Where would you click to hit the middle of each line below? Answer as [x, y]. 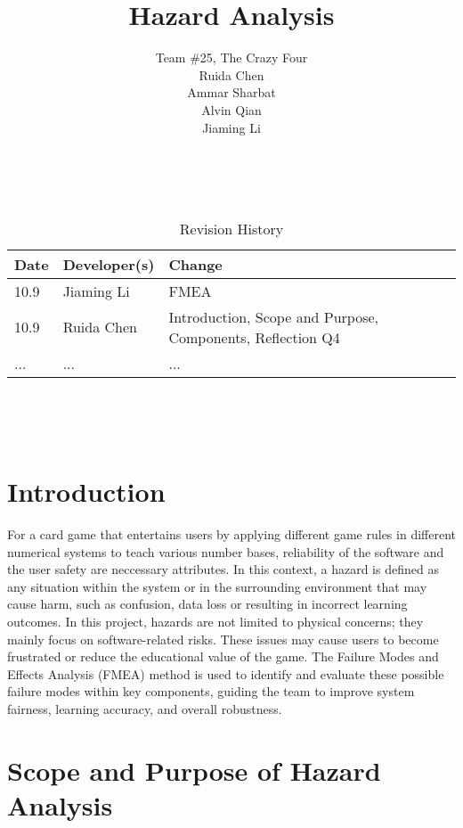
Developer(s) [109, 264]
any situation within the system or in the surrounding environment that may [217, 586]
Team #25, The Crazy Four [231, 57]
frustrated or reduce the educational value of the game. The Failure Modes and [223, 656]
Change [195, 264]
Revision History [231, 228]
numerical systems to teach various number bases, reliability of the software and [226, 551]
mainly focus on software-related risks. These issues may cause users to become [223, 639]
